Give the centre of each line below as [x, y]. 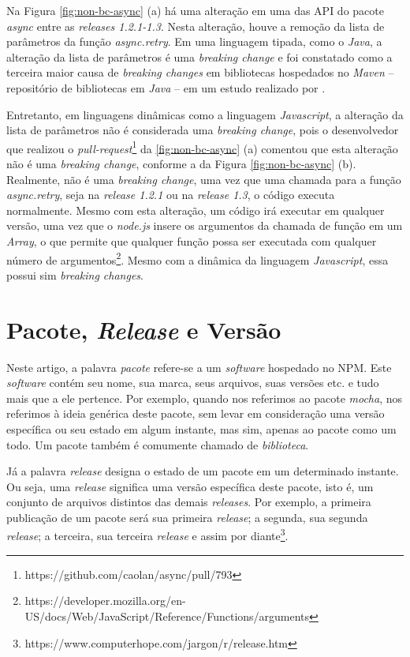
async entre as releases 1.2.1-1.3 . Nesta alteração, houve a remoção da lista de [196, 26]
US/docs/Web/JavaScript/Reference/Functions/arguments [167, 616]
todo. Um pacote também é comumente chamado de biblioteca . [158, 444]
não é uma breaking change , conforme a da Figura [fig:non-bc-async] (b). [181, 163]
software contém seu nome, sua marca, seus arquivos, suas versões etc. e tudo [193, 383]
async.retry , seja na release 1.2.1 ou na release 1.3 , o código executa [171, 195]
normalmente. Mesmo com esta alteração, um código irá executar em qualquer [196, 210]
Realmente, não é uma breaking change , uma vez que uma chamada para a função [204, 179]
